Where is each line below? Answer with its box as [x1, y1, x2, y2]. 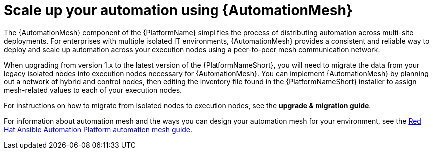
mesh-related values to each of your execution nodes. [4, 85, 182, 94]
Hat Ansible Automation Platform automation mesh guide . [4, 125, 193, 134]
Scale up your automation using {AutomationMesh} [4, 2, 353, 19]
